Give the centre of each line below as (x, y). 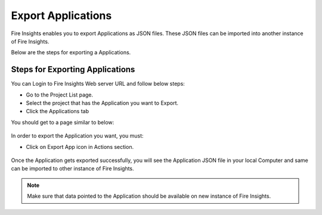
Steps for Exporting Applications (73, 69)
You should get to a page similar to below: (63, 122)
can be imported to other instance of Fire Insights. (72, 169)
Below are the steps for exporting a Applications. (71, 52)
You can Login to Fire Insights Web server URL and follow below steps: (98, 84)
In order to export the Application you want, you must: (77, 136)
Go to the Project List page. (60, 95)
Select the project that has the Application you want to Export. (102, 103)
